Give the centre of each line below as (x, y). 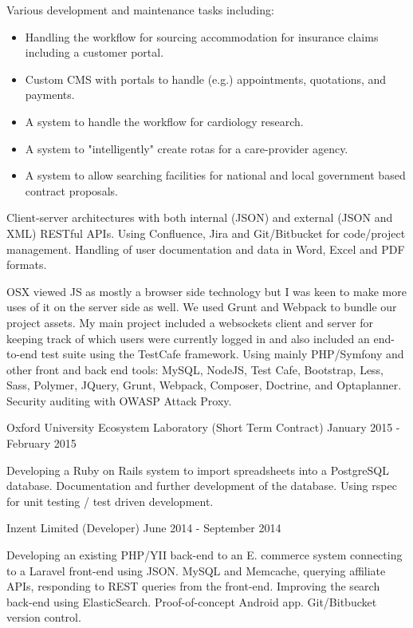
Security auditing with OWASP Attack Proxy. (119, 400)
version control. (44, 617)
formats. (27, 265)
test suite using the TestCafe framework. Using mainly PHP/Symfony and (222, 354)
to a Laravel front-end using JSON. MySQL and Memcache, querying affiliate (196, 570)
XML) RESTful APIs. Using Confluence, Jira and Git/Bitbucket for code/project (206, 233)
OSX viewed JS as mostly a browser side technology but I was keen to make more (206, 291)
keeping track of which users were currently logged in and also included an (188, 338)
